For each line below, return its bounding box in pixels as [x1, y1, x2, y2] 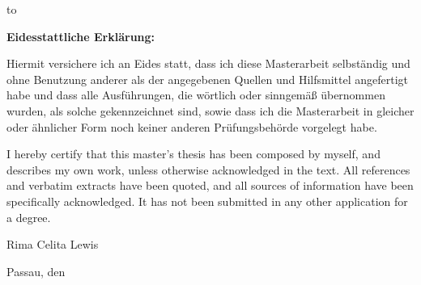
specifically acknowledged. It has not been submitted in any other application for [6, 192, 408, 209]
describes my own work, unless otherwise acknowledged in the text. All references [6, 161, 410, 178]
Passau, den [6, 262, 66, 279]
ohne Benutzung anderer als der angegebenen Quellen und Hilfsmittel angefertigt [6, 70, 408, 87]
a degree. [6, 208, 51, 225]
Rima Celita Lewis [6, 236, 99, 253]
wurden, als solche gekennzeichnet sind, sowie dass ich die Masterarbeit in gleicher [6, 102, 415, 119]
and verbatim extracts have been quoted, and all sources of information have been [6, 177, 414, 194]
